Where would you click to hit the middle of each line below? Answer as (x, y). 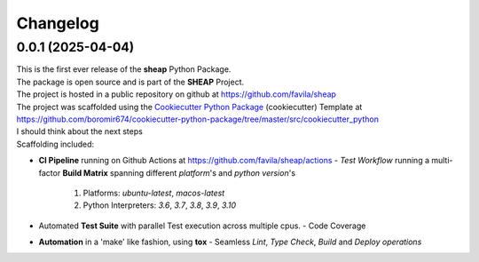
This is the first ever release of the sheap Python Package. (124, 69)
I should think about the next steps (80, 131)
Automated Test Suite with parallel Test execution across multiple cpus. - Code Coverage (202, 226)
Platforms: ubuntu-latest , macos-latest (154, 193)
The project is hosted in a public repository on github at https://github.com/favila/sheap (177, 94)
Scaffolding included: (55, 144)
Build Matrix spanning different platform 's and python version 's (179, 172)
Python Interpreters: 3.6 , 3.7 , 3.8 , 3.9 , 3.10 (160, 205)
